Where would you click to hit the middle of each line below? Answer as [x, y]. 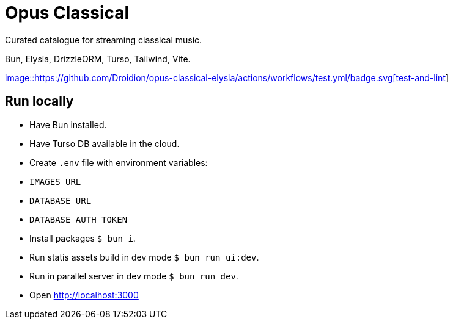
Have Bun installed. [68, 124]
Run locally [39, 101]
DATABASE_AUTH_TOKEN [79, 219]
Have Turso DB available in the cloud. [105, 143]
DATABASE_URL [61, 200]
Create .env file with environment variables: [119, 162]
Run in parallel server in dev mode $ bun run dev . [134, 276]
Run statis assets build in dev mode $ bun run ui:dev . [144, 257]
